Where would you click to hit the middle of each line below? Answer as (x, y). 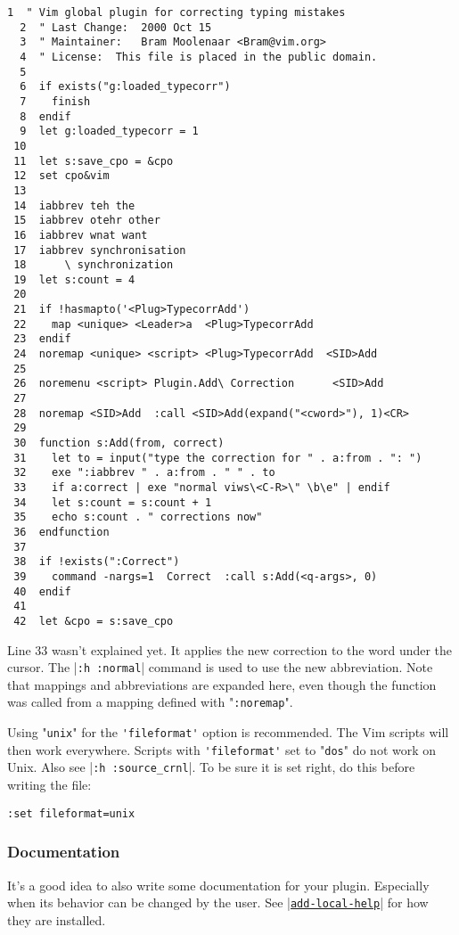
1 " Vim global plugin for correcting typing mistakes (176, 12)
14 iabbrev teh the (74, 205)
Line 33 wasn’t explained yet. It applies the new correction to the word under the (230, 649)
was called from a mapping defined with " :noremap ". (150, 702)
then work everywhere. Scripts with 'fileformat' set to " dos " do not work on (222, 749)
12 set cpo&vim (61, 176)
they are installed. (57, 919)
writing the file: (49, 785)
